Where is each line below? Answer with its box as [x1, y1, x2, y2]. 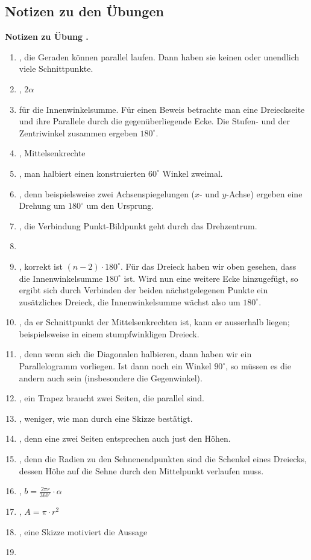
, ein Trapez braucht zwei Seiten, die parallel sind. [19, 392, 204, 404]
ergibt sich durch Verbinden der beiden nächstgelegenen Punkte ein [19, 284, 268, 296]
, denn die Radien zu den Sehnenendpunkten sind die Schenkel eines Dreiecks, [19, 453, 307, 465]
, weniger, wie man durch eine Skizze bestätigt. [19, 412, 193, 424]
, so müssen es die [225, 360, 291, 372]
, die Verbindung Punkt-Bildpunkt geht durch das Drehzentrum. [19, 219, 257, 232]
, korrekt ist [19, 259, 63, 272]
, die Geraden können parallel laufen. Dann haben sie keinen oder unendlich [19, 50, 300, 63]
